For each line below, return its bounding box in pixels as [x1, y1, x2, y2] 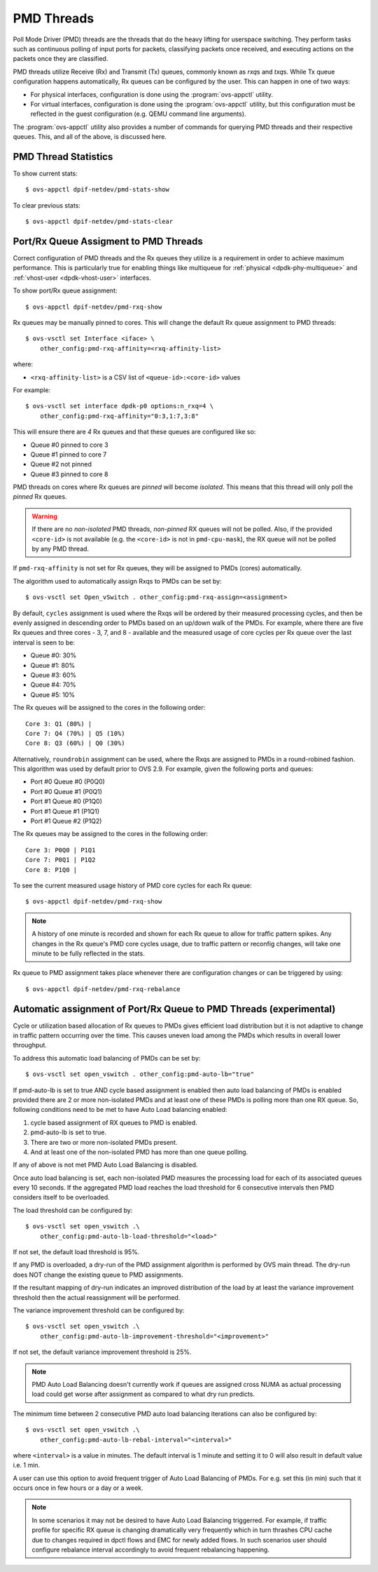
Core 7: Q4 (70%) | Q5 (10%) [25, 730, 125, 737]
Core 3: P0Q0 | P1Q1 [25, 846, 96, 854]
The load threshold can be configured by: [13, 1206, 133, 1214]
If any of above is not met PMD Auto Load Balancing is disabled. [13, 1161, 198, 1169]
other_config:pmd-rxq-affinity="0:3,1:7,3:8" [39, 412, 199, 420]
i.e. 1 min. [13, 1461, 41, 1470]
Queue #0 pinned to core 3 [30, 441, 108, 449]
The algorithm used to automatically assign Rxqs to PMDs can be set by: [13, 577, 222, 585]
